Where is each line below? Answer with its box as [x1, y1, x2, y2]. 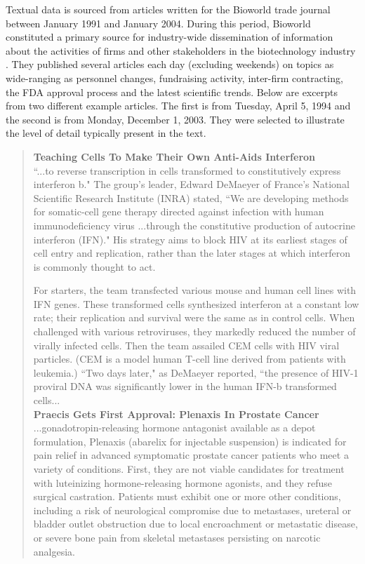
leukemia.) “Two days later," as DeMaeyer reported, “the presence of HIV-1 [33, 365, 359, 380]
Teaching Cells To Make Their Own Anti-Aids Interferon [33, 149, 316, 163]
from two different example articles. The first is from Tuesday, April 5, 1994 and [6, 98, 351, 113]
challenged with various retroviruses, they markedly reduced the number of [33, 324, 356, 339]
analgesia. [33, 544, 75, 558]
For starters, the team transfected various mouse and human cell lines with [33, 283, 357, 297]
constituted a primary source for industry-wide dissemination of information [6, 29, 333, 44]
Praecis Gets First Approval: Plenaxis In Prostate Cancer [33, 406, 319, 421]
